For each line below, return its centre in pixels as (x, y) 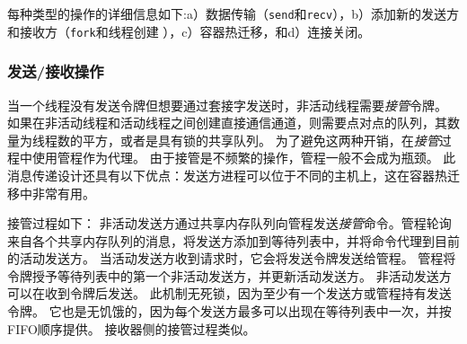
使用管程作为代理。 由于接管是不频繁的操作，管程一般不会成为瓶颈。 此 (244, 158)
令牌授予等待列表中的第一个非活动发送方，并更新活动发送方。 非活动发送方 (229, 275)
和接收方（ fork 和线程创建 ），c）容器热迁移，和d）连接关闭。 (189, 31)
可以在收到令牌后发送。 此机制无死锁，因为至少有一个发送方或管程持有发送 (229, 293)
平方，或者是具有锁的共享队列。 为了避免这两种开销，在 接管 (260, 140)
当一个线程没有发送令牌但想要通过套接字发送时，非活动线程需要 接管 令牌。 (227, 105)
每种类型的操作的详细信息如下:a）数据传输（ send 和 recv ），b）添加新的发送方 (233, 13)
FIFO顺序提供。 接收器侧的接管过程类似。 (132, 328)
